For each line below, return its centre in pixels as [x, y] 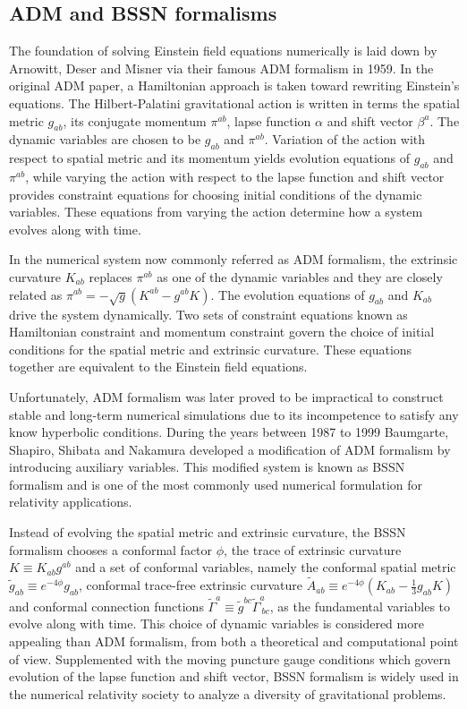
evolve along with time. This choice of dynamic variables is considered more [217, 624]
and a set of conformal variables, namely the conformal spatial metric [266, 567]
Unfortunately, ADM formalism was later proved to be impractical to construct [226, 396]
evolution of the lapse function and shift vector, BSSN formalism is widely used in [234, 676]
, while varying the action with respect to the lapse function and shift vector [235, 176]
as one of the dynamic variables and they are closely [300, 276]
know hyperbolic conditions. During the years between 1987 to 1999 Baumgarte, [229, 432]
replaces [110, 276]
